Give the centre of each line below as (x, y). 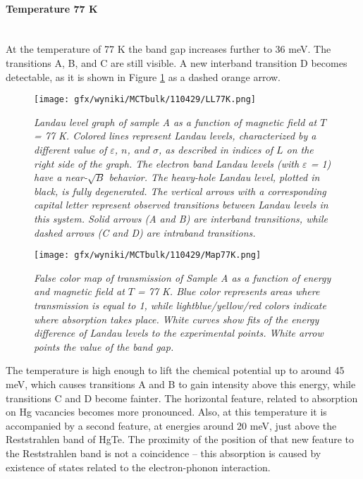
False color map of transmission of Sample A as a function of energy (183, 277)
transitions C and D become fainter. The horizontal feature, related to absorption (182, 398)
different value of (70, 150)
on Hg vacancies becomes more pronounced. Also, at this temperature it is (166, 412)
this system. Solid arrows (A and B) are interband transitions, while (181, 218)
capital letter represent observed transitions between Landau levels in (181, 205)
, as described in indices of (216, 150)
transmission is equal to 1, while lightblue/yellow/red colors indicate (180, 305)
